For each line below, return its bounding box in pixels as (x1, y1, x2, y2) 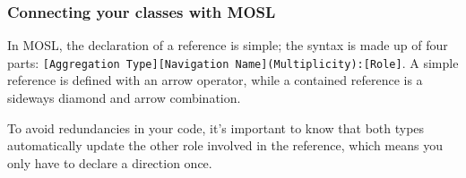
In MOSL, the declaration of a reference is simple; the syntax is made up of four (7, 36, 448, 55)
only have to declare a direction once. (7, 153, 212, 172)
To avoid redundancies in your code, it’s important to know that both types (7, 118, 425, 137)
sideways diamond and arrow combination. (7, 89, 241, 107)
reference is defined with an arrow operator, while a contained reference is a (7, 71, 423, 89)
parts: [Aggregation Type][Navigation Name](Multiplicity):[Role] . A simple (7, 53, 459, 72)
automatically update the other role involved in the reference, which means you (7, 136, 443, 155)
